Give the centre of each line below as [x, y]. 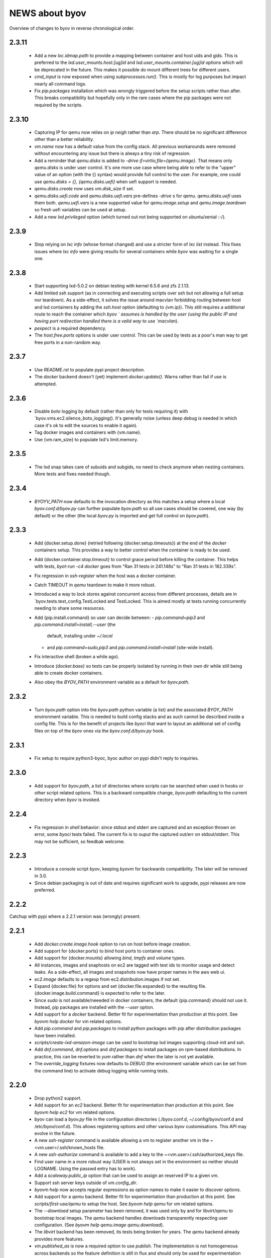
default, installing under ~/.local [80, 636]
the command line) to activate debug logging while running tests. [102, 1071]
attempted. [46, 384]
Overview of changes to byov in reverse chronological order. [72, 28]
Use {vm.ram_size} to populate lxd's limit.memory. [86, 439]
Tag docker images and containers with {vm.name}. [88, 432]
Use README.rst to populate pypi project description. [90, 369]
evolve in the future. [55, 1133]
